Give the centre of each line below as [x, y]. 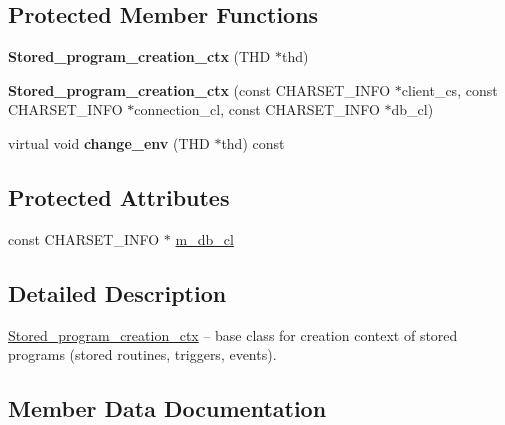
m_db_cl [204, 238]
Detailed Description [117, 292]
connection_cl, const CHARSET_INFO [257, 109]
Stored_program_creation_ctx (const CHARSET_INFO [199, 89]
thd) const [253, 142]
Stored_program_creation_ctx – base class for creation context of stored [233, 334]
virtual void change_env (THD [109, 142]
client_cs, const [449, 89]
